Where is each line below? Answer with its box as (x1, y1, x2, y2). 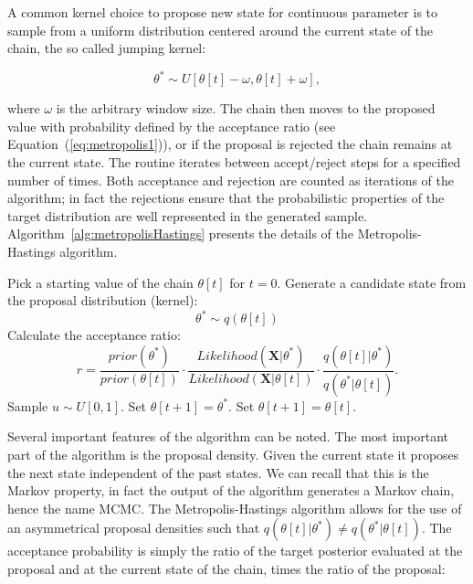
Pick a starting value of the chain (7, 272, 194, 292)
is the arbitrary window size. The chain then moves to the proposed (56, 99, 436, 118)
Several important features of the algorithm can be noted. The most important (7, 427, 448, 446)
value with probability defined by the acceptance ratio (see (7, 116, 336, 135)
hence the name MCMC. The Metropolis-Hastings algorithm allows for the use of (7, 498, 462, 517)
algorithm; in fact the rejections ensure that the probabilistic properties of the (7, 188, 445, 207)
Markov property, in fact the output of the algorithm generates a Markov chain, (7, 481, 455, 500)
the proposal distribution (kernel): (7, 291, 198, 310)
